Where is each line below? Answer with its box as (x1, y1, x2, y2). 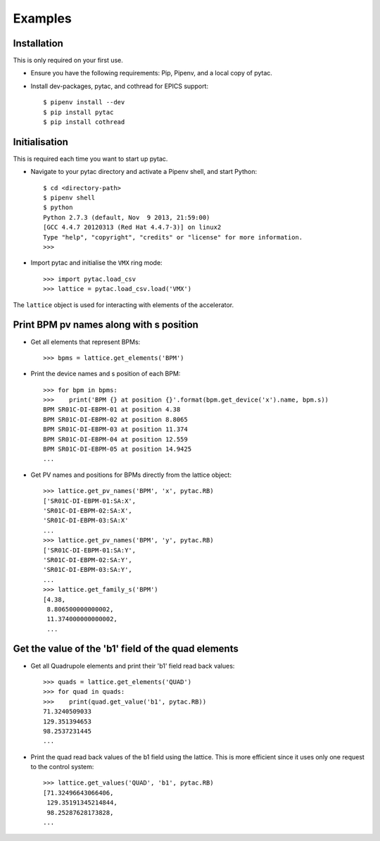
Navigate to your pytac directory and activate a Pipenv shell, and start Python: (30, 168, 257, 176)
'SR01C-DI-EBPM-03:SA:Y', (43, 566, 133, 574)
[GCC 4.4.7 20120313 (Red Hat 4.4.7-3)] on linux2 (43, 223, 222, 232)
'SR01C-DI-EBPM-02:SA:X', (43, 506, 133, 514)
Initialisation (13, 136, 68, 148)
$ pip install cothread (43, 118, 125, 126)
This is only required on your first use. (13, 56, 123, 65)
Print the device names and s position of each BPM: (30, 370, 181, 378)
